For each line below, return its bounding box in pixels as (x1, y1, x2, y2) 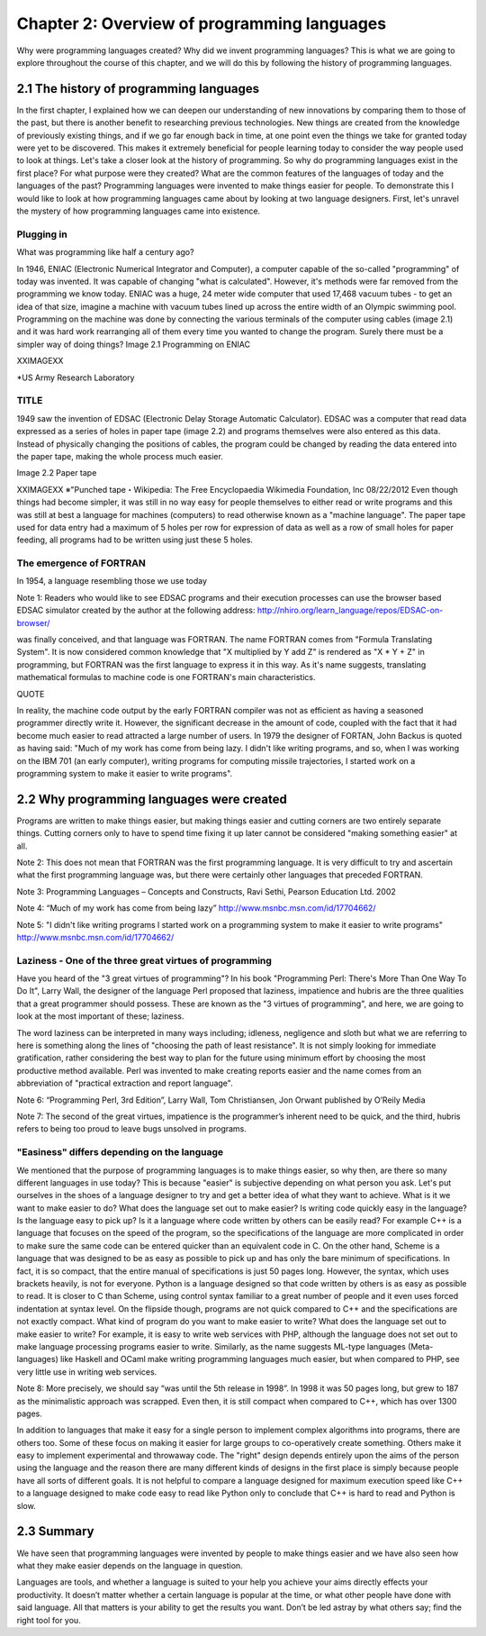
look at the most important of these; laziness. (16, 1011, 184, 1022)
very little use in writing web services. (16, 1366, 157, 1377)
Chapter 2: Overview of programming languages (16, 14, 387, 33)
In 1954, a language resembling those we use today (16, 576, 207, 586)
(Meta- (408, 1341, 434, 1351)
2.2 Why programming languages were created (16, 791, 287, 806)
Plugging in (16, 228, 67, 241)
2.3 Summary (16, 1523, 94, 1540)
